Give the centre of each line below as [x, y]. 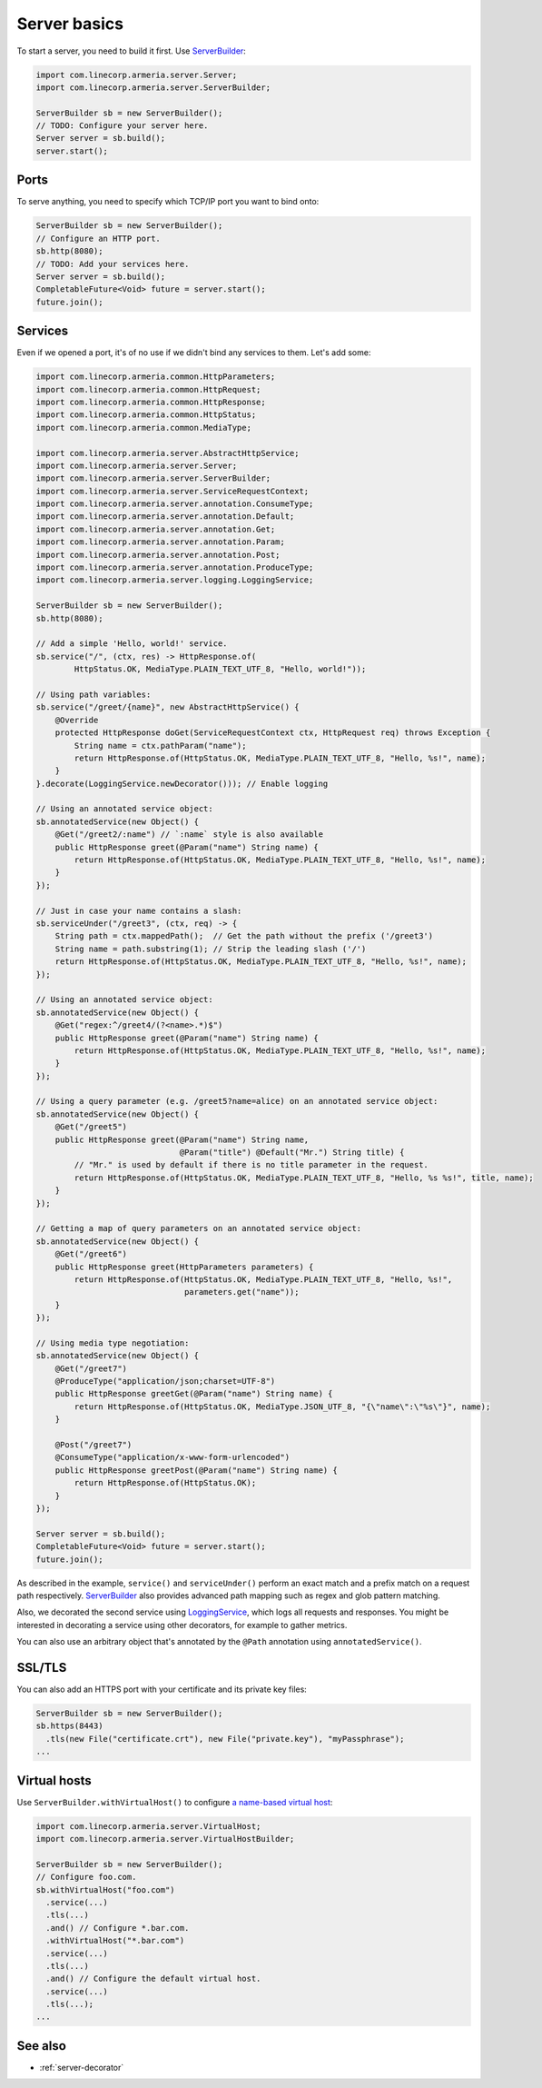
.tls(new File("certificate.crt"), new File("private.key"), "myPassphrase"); [225, 1739]
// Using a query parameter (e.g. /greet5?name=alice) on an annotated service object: [237, 1101]
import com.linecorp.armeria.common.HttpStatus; [146, 415]
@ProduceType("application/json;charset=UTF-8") [165, 1382]
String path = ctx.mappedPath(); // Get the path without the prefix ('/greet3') [244, 936]
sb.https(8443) [69, 1726]
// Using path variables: [94, 694]
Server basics [70, 24]
